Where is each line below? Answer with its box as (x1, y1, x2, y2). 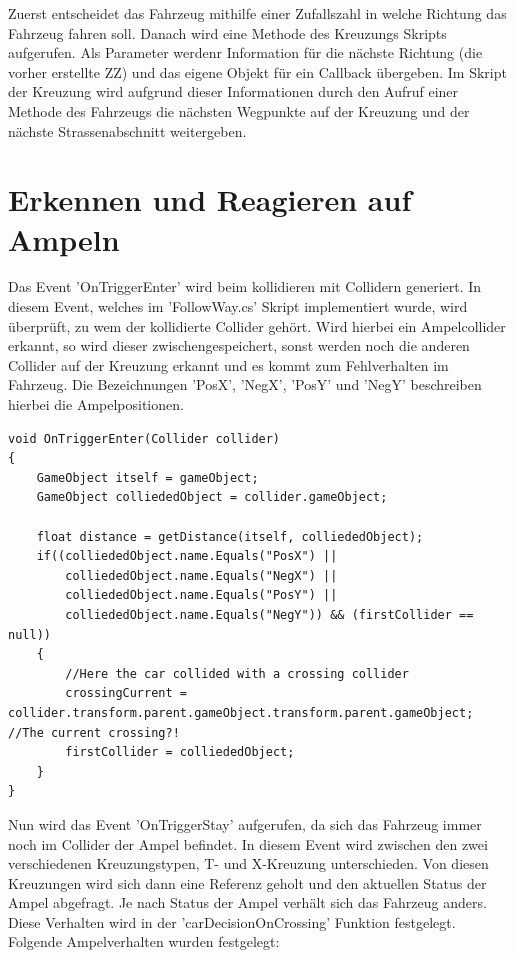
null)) (8, 627, 51, 642)
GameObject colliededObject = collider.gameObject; (36, 490, 388, 505)
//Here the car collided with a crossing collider (65, 666, 409, 681)
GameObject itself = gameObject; (36, 470, 259, 485)
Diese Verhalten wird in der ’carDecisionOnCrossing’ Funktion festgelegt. (8, 911, 456, 932)
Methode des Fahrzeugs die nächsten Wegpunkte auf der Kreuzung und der (8, 100, 470, 121)
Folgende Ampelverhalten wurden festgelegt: (8, 931, 280, 952)
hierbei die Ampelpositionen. (8, 394, 184, 415)
